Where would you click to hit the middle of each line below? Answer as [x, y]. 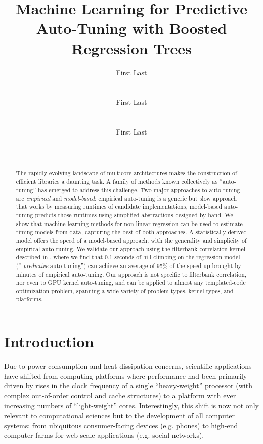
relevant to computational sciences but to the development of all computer [119, 415]
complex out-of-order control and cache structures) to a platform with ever [120, 395]
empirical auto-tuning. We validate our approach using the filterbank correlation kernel [130, 249]
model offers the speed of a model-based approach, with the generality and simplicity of [131, 240]
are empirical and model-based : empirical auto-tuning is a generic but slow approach [126, 198]
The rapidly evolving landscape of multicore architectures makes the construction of [126, 173]
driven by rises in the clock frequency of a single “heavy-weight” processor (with [128, 386]
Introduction [49, 342]
